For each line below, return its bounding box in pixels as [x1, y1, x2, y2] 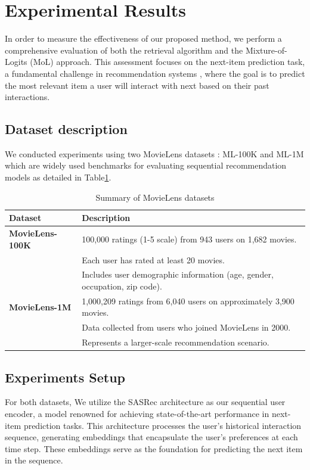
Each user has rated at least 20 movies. [82, 253, 225, 266]
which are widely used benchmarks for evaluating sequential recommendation [5, 159, 287, 172]
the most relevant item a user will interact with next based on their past [5, 79, 269, 91]
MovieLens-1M [9, 300, 72, 313]
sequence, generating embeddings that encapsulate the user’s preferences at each [5, 431, 298, 443]
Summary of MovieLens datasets [95, 191, 215, 203]
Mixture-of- [245, 43, 287, 56]
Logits [5, 55, 27, 68]
